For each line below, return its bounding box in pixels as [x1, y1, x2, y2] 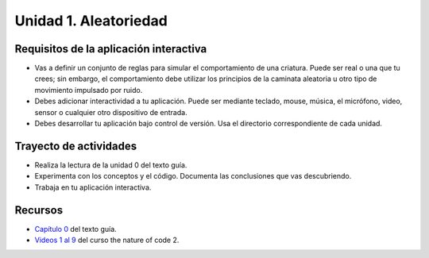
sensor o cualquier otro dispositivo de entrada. [34, 107, 187, 117]
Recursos [14, 203, 64, 217]
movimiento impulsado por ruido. [34, 85, 143, 94]
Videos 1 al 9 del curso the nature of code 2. [34, 235, 180, 245]
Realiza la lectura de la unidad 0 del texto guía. [34, 160, 187, 170]
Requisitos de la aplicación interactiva [14, 42, 207, 56]
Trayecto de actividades [14, 139, 137, 152]
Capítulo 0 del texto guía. [34, 224, 117, 233]
